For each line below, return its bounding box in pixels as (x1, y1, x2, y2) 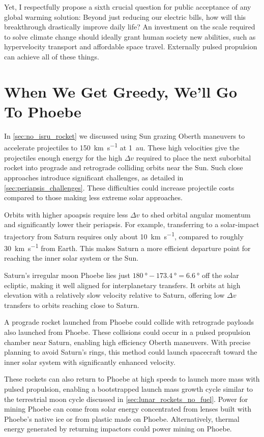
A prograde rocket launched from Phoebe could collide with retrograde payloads (4, 317, 254, 327)
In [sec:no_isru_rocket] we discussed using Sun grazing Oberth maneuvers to (4, 130, 245, 141)
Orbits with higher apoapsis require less (4, 209, 128, 220)
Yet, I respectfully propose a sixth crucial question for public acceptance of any (4, 2, 251, 12)
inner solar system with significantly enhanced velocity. (4, 356, 175, 367)
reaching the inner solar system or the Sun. (4, 253, 139, 263)
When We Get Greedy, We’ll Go (4, 81, 238, 102)
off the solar (201, 269, 239, 280)
